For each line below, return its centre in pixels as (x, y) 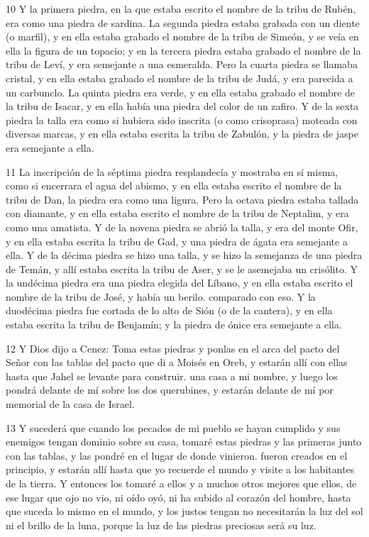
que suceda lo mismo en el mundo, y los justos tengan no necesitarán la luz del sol (184, 511)
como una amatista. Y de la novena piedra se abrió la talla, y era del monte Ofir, (182, 227)
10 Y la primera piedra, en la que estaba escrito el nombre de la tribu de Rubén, (181, 9)
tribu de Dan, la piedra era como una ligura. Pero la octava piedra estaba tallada (182, 199)
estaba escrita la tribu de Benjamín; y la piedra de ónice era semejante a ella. (174, 325)
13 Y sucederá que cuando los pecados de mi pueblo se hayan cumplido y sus (173, 427)
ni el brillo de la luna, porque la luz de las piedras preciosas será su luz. (161, 525)
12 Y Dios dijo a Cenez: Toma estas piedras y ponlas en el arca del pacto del (173, 348)
